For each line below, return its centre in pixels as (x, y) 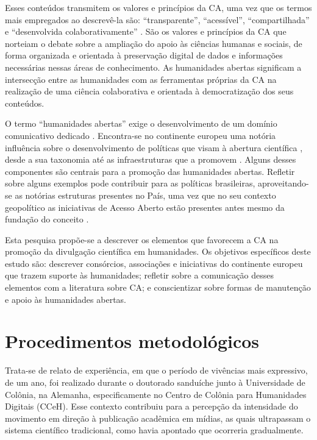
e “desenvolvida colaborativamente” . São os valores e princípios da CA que (146, 31)
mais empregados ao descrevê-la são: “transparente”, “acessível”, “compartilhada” (157, 19)
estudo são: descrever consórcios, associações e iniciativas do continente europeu (154, 263)
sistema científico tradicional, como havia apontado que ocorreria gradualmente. (154, 430)
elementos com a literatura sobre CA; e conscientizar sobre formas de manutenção (158, 287)
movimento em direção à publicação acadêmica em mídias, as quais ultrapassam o (158, 418)
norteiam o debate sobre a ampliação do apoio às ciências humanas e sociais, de (154, 43)
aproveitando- (283, 183)
